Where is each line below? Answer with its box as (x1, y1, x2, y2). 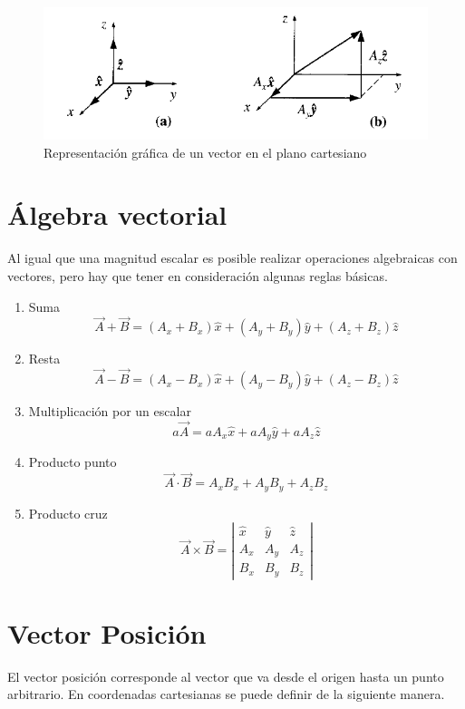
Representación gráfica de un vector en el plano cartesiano (44, 142, 367, 161)
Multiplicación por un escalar (28, 402, 191, 421)
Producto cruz (28, 503, 108, 522)
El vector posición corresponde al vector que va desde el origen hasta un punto (7, 666, 444, 685)
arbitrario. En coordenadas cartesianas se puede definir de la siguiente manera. (7, 685, 445, 704)
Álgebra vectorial (7, 196, 228, 233)
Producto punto (28, 452, 117, 471)
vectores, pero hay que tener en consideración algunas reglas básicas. (7, 266, 388, 285)
